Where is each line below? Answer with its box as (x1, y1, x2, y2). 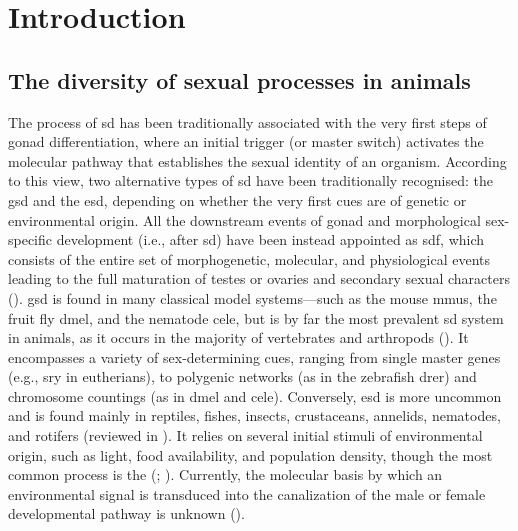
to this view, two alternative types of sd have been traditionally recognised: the (8, 170, 493, 191)
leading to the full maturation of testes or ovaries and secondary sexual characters (8, 268, 510, 289)
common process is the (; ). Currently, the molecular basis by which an (8, 464, 443, 485)
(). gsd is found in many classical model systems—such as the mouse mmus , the (8, 287, 497, 308)
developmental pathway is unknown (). (8, 503, 245, 524)
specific (8, 229, 53, 250)
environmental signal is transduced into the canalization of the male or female (8, 483, 486, 504)
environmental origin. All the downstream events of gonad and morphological (8, 209, 481, 230)
